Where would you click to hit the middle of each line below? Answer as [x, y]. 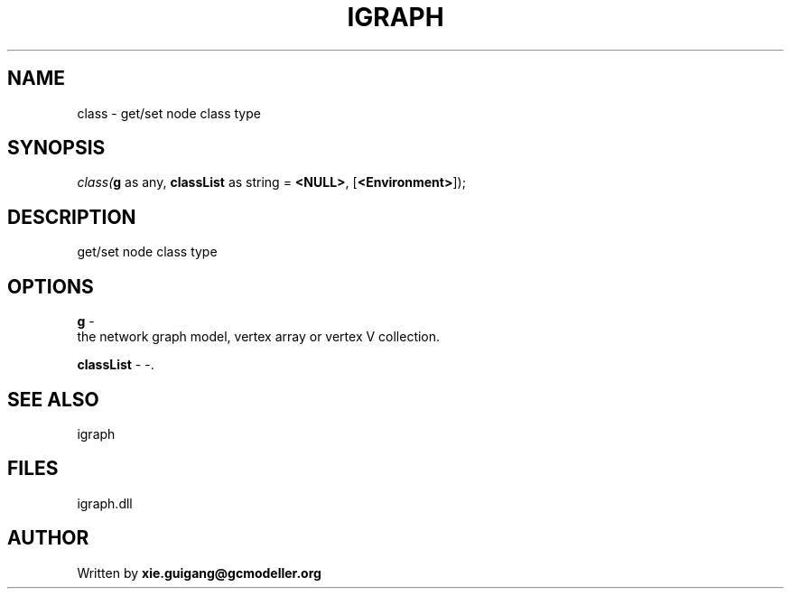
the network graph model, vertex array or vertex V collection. [259, 337]
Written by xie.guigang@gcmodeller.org [199, 573]
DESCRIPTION [72, 217]
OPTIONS [51, 286]
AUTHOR [48, 538]
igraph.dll [105, 503]
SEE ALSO [53, 399]
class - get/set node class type [169, 113]
